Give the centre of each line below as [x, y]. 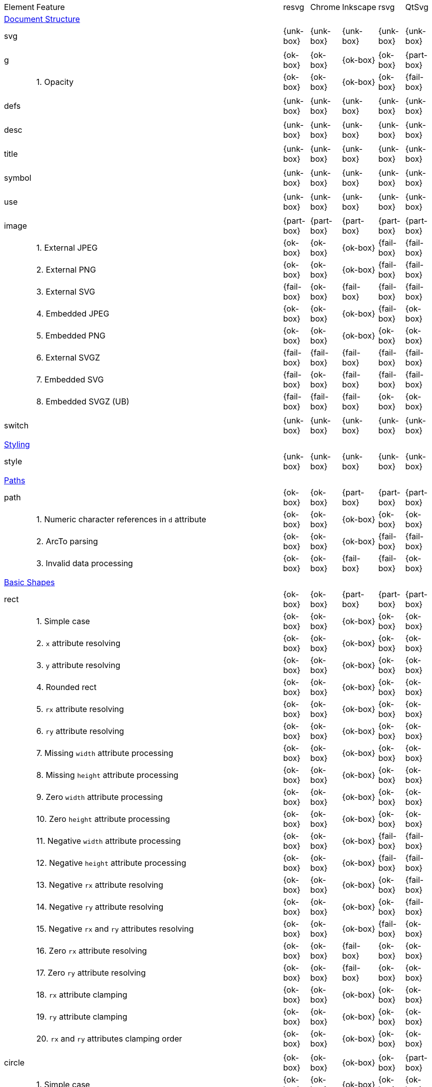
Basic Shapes [29, 582]
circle [14, 1063]
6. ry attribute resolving [80, 731]
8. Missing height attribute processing [107, 775]
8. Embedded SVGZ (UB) [83, 401]
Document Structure [42, 19]
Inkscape [359, 7]
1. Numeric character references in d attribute [121, 519]
